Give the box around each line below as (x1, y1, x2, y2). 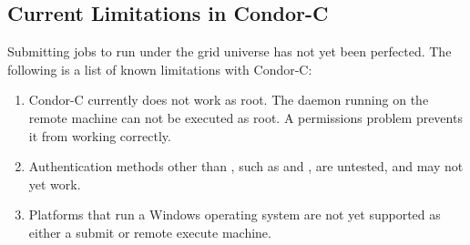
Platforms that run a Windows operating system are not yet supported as (28, 205, 441, 224)
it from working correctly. (28, 126, 171, 145)
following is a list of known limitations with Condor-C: (7, 59, 312, 78)
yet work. (28, 174, 81, 193)
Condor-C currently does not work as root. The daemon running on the (28, 90, 429, 109)
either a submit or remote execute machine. (28, 222, 271, 241)
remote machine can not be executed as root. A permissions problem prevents (28, 107, 463, 127)
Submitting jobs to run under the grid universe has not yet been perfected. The (7, 42, 452, 61)
